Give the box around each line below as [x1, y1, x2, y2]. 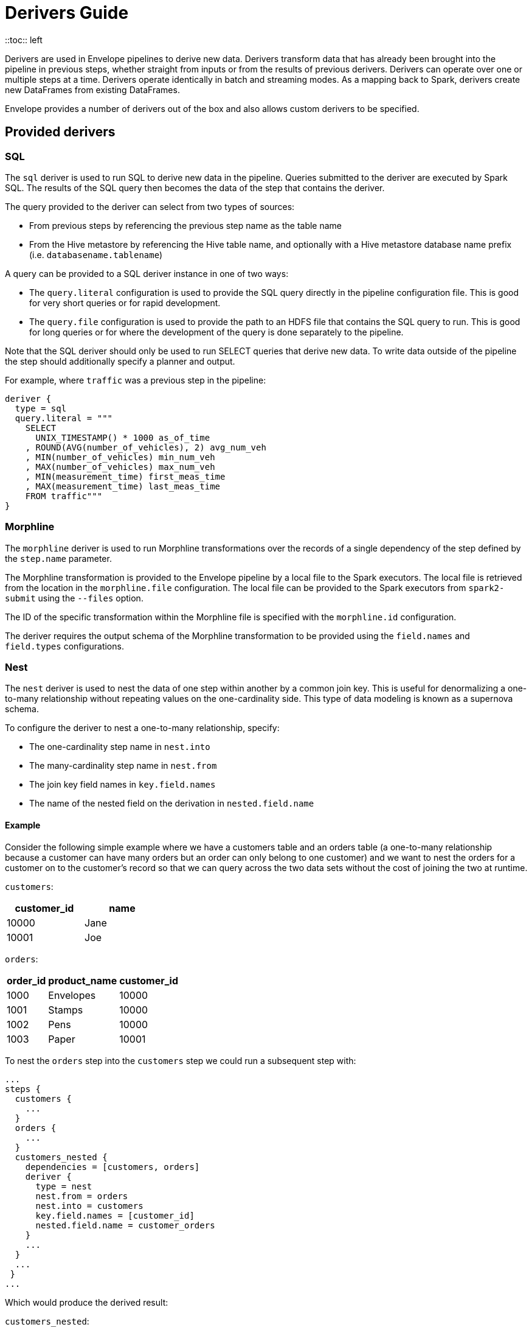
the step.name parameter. [5, 553, 112, 564]
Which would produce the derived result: [5, 1297, 168, 1308]
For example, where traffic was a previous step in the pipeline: [5, 374, 266, 385]
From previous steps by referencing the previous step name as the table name [29, 220, 342, 231]
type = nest [35, 1181, 92, 1191]
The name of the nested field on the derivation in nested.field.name [29, 798, 314, 809]
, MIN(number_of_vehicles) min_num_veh [25, 452, 215, 462]
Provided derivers [5, 124, 116, 140]
